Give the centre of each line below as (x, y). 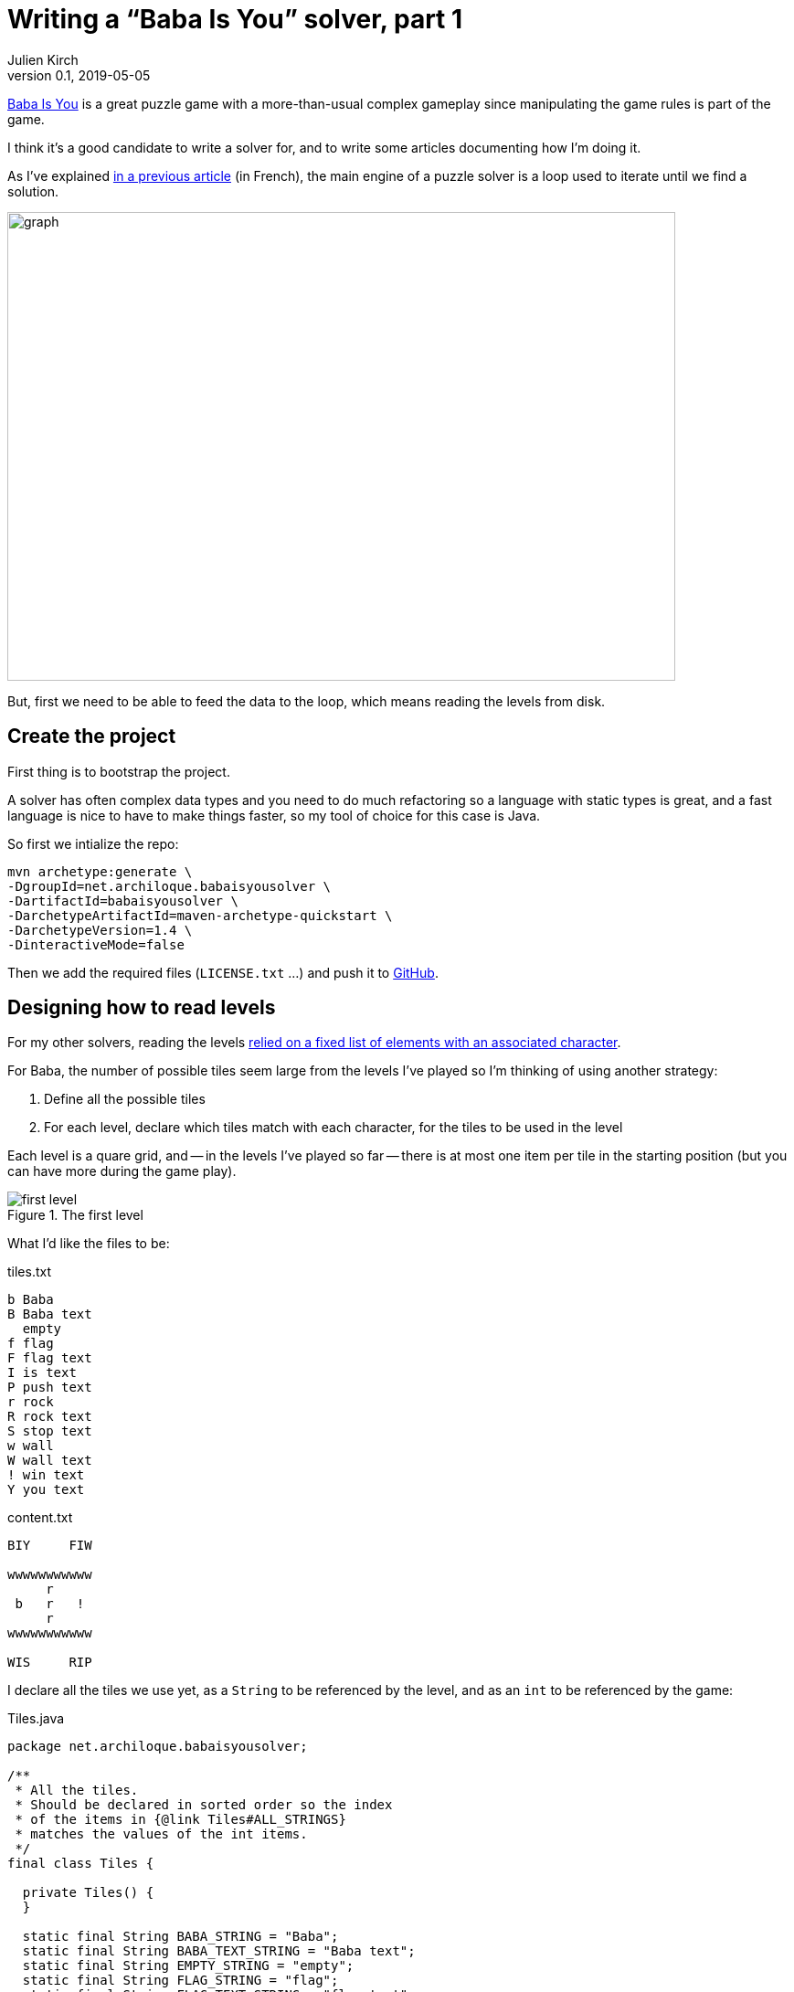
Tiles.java (36, 1719)
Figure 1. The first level (75, 1215)
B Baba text (50, 1314)
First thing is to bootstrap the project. (119, 771)
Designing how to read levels (142, 1008)
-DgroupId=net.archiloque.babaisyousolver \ (169, 886)
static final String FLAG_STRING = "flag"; (180, 1981)
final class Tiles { (81, 1864)
